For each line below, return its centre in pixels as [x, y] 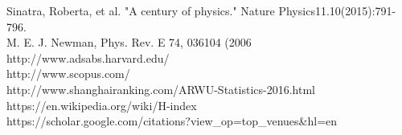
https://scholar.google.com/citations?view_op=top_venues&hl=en [172, 121]
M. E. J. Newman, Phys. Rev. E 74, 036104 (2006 [129, 42]
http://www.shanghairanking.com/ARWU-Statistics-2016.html [161, 89]
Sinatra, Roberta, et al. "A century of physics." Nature [141, 10]
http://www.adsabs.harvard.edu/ [88, 57]
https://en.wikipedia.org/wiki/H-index [102, 105]
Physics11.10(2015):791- [337, 10]
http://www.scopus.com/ [68, 74]
